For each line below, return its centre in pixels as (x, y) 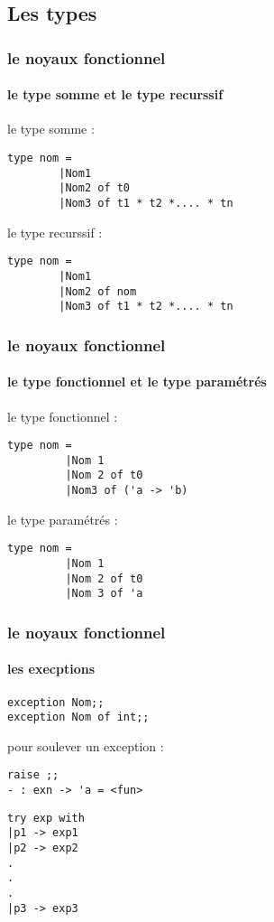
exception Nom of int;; (78, 717)
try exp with (46, 818)
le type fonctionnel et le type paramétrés (137, 382)
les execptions (51, 669)
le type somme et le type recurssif (115, 94)
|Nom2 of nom (98, 291)
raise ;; (33, 775)
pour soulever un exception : (86, 745)
